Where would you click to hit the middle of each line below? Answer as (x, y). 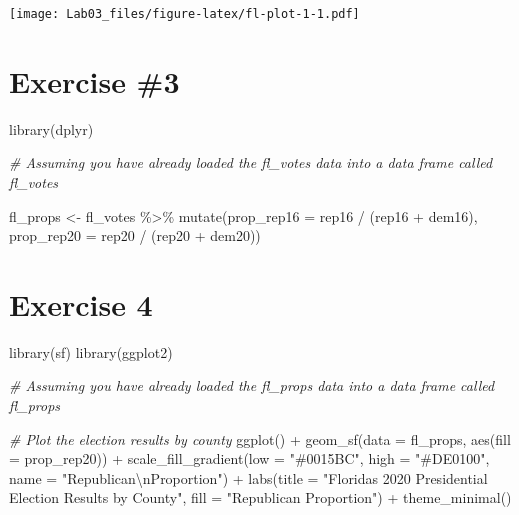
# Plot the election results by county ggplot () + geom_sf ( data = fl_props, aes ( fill (260, 438)
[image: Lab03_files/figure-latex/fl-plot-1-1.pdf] (184, 14)
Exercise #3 (94, 80)
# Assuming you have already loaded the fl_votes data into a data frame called (251, 162)
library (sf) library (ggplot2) (91, 351)
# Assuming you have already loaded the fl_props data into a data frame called (252, 385)
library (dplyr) (51, 128)
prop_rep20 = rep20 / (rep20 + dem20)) (135, 235)
